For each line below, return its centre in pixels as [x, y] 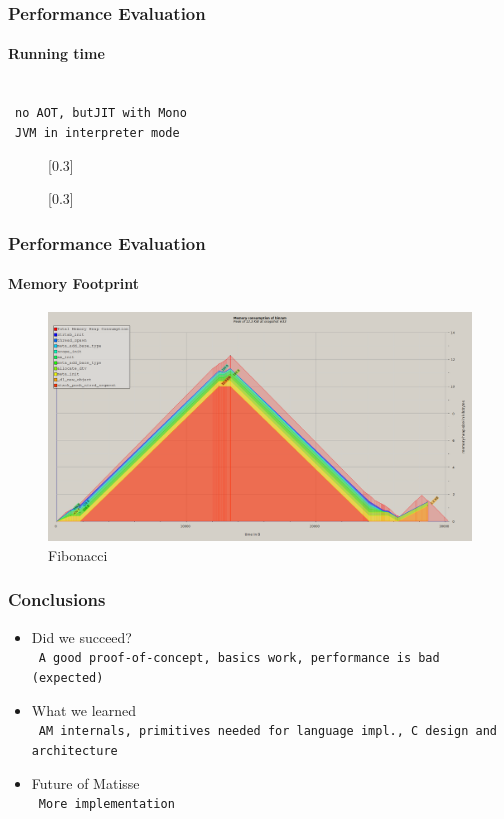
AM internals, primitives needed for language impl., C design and [267, 731]
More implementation [106, 804]
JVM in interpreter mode [97, 132]
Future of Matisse [85, 782]
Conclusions [57, 599]
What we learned [84, 709]
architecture [74, 750]
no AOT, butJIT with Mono [101, 113]
